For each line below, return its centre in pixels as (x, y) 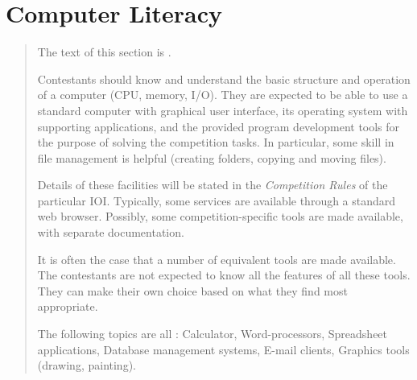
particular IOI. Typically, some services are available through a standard (217, 200)
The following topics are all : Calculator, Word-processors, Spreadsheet (213, 334)
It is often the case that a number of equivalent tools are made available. (217, 259)
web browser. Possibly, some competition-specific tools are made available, (220, 216)
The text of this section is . (104, 52)
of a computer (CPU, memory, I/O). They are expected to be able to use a (223, 95)
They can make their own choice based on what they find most (192, 290)
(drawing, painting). (87, 365)
